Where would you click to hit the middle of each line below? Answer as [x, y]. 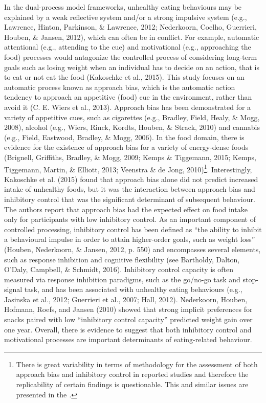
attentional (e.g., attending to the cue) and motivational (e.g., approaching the [128, 47]
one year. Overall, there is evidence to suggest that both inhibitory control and [128, 329]
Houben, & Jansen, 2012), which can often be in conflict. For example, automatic [132, 37]
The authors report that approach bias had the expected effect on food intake [126, 209]
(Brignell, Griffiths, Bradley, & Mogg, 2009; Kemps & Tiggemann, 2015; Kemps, [130, 157]
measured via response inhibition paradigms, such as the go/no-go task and [122, 279]
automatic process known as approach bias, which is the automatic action [120, 87]
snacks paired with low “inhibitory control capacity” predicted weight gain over [128, 319]
